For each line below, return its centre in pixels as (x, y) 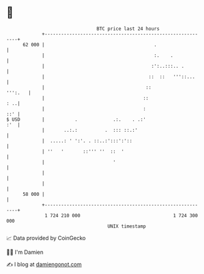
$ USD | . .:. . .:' (76, 119)
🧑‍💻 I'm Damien (25, 252)
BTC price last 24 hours (128, 29)
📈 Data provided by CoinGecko (46, 238)
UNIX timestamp (127, 226)
